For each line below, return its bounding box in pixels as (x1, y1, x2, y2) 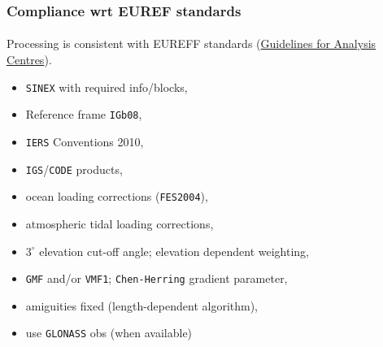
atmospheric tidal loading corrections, (25, 215, 214, 232)
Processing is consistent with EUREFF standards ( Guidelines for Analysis (7, 35, 376, 52)
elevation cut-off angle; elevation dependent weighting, (39, 242, 310, 259)
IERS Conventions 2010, (25, 132, 144, 150)
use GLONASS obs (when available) (25, 324, 193, 341)
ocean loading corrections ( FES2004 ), (25, 188, 208, 205)
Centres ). (7, 51, 52, 68)
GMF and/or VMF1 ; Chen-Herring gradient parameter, (25, 270, 288, 287)
